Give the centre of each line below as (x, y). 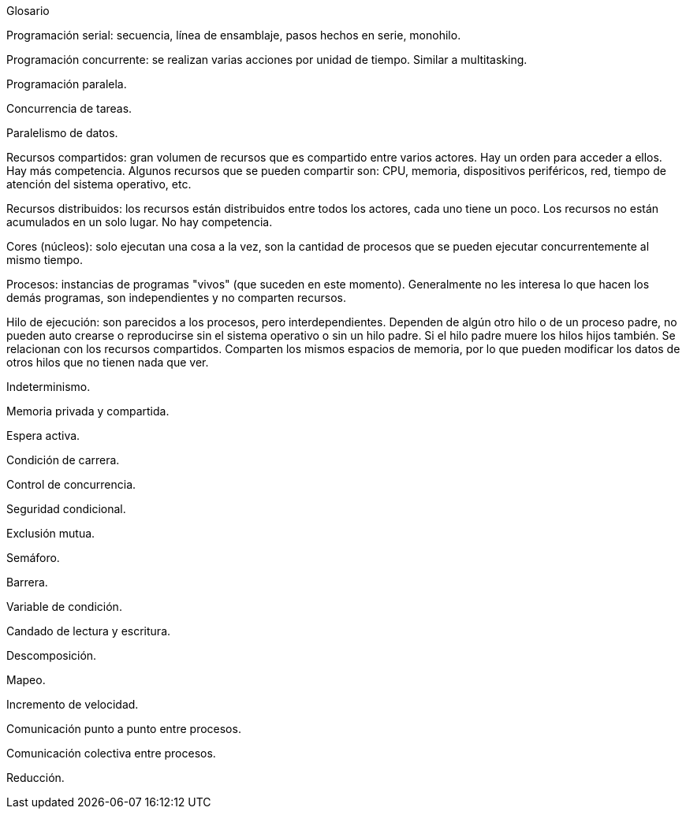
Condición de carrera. (63, 460)
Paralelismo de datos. (62, 133)
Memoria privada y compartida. (88, 411)
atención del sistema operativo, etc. (99, 184)
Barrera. (27, 582)
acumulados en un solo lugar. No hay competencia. (140, 222)
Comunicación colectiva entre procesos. (111, 753)
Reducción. (35, 778)
